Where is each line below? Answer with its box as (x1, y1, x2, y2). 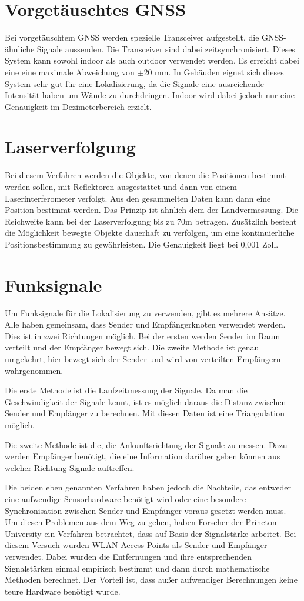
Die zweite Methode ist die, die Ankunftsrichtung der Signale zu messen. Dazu (5, 438, 288, 450)
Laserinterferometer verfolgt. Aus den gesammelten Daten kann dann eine (5, 192, 271, 204)
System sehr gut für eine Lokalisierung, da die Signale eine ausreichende (5, 77, 264, 89)
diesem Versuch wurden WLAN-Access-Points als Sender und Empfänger (5, 539, 268, 551)
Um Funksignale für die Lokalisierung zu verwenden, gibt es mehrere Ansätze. (5, 306, 286, 319)
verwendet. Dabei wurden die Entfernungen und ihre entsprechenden (5, 550, 252, 562)
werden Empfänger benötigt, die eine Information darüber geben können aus (5, 450, 280, 462)
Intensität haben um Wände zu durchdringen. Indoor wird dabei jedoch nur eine (5, 89, 295, 101)
